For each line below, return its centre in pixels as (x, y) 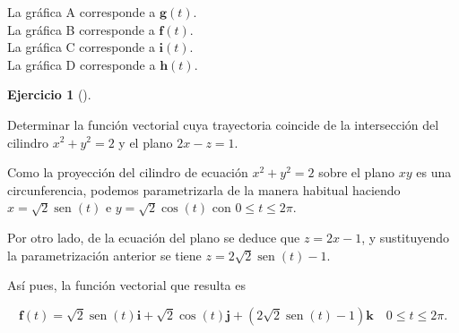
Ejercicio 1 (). (49, 94)
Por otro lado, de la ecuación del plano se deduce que (154, 237)
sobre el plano (357, 172)
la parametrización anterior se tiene (104, 255)
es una (434, 172)
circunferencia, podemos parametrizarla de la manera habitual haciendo (204, 189)
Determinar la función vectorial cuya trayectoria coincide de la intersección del (223, 124)
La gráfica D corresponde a (82, 64)
